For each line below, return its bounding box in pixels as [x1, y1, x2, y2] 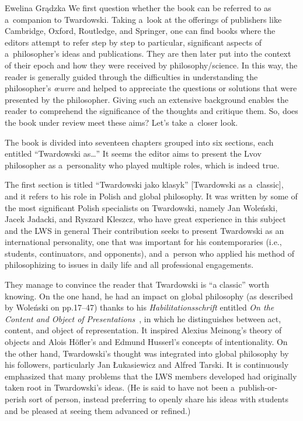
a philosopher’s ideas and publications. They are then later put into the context [5, 47, 291, 60]
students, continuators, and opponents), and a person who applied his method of [5, 247, 295, 259]
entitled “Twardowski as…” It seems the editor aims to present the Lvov [5, 147, 262, 160]
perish [5, 393, 27, 405]
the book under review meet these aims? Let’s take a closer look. [5, 116, 238, 128]
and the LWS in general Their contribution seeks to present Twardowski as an [5, 224, 284, 236]
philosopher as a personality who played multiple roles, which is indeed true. [5, 158, 280, 171]
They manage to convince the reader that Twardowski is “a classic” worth [5, 278, 270, 291]
